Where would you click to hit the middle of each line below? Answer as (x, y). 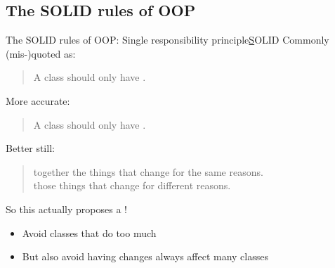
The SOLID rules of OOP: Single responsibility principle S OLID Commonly (167, 40)
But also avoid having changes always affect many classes (145, 256)
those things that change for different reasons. (132, 185)
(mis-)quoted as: (41, 53)
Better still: (30, 148)
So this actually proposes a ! (66, 209)
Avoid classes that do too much (89, 232)
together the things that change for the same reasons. (148, 171)
